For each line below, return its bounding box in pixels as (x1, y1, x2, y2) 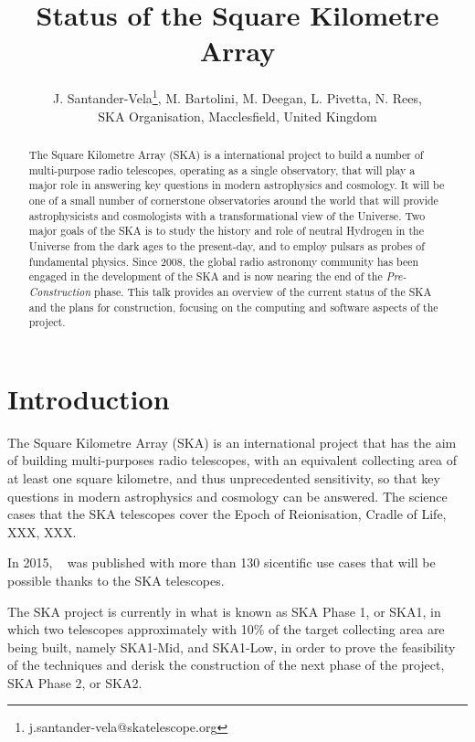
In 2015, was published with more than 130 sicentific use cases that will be (7, 553, 436, 572)
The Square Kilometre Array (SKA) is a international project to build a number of (28, 146, 424, 162)
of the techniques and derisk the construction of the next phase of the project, (7, 655, 445, 674)
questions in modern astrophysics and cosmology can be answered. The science (7, 486, 448, 505)
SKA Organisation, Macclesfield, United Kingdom (98, 106, 377, 125)
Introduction (7, 379, 170, 417)
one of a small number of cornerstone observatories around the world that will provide (28, 192, 438, 207)
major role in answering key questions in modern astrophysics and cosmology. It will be (28, 177, 445, 193)
